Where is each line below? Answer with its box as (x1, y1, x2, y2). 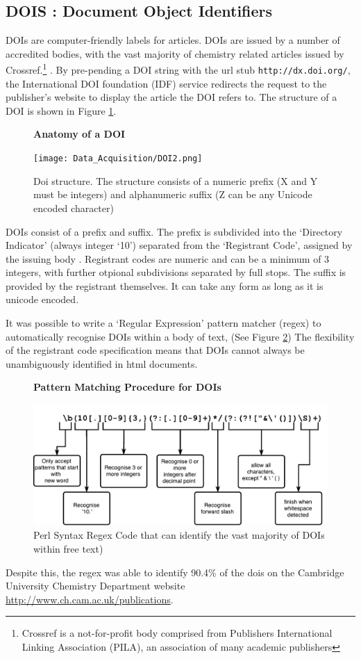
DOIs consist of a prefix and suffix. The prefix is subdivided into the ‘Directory (6, 224, 343, 238)
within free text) (33, 541, 103, 555)
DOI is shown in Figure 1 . (6, 103, 117, 117)
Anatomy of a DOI (33, 127, 126, 141)
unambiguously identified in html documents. (6, 356, 198, 371)
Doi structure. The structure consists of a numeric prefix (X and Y (33, 173, 318, 188)
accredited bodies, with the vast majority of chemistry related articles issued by (6, 46, 344, 60)
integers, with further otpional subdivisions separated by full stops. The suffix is (6, 265, 346, 279)
